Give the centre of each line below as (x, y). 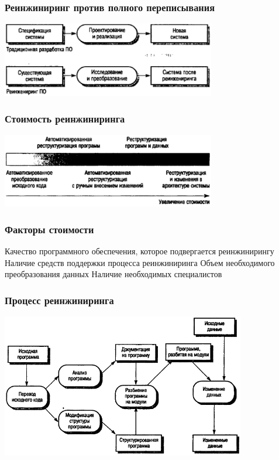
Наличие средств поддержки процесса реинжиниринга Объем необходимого (140, 262)
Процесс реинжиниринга (59, 300)
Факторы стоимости (49, 229)
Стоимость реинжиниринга (65, 119)
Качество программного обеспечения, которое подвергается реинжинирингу (139, 251)
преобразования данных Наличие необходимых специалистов (113, 274)
